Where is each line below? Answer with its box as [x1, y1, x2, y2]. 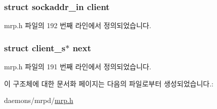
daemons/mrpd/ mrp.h [4, 95, 73, 105]
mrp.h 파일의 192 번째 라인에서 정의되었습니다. [4, 20, 151, 31]
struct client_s [4, 41, 66, 54]
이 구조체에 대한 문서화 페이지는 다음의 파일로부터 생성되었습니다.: [4, 78, 213, 88]
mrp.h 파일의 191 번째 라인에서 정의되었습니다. [4, 61, 151, 72]
